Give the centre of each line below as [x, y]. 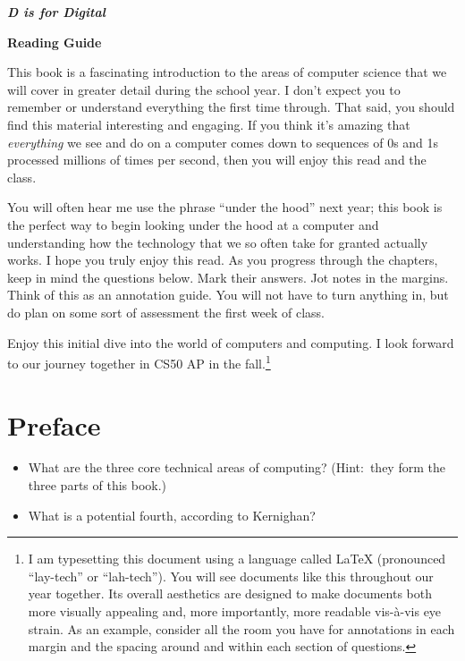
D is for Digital [56, 12]
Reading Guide [55, 42]
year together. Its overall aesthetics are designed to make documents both [230, 593]
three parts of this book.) [97, 485]
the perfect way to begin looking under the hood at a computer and [193, 224]
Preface [54, 424]
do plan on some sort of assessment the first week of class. [166, 312]
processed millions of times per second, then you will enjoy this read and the [217, 160]
